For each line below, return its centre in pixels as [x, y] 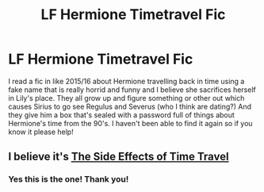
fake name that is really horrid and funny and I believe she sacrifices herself [132, 90]
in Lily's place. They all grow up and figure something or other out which [126, 98]
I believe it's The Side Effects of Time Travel [119, 157]
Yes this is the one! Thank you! [69, 179]
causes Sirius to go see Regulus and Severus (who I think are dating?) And [130, 106]
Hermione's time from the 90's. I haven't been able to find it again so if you [130, 123]
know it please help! [41, 132]
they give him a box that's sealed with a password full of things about [122, 115]
